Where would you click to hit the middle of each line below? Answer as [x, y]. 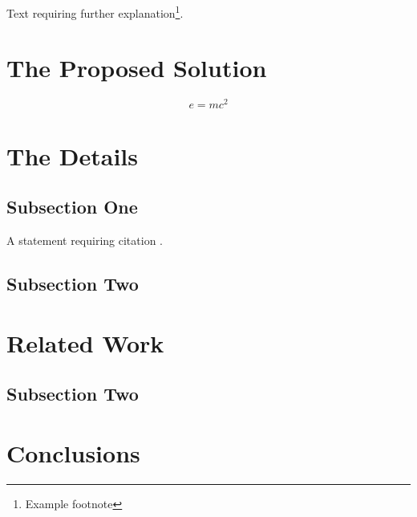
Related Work [85, 342]
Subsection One [72, 207]
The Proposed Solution [137, 68]
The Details [72, 155]
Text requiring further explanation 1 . [95, 12]
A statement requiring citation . [85, 240]
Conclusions [73, 452]
